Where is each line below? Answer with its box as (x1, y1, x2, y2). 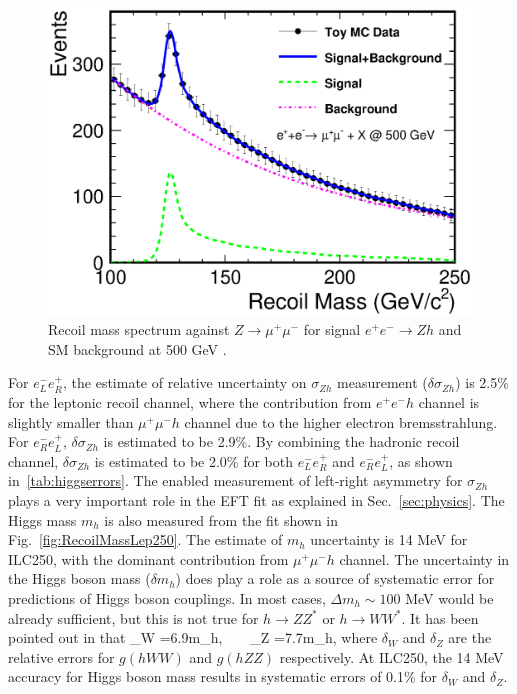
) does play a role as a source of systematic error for (175, 568, 495, 589)
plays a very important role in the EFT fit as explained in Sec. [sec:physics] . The (8, 489, 505, 510)
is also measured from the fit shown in (104, 509, 339, 530)
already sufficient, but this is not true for (8, 607, 259, 628)
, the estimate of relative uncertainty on (63, 372, 307, 393)
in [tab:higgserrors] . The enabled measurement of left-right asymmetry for (8, 470, 463, 491)
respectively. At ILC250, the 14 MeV (279, 646, 504, 667)
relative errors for (8, 646, 115, 667)
